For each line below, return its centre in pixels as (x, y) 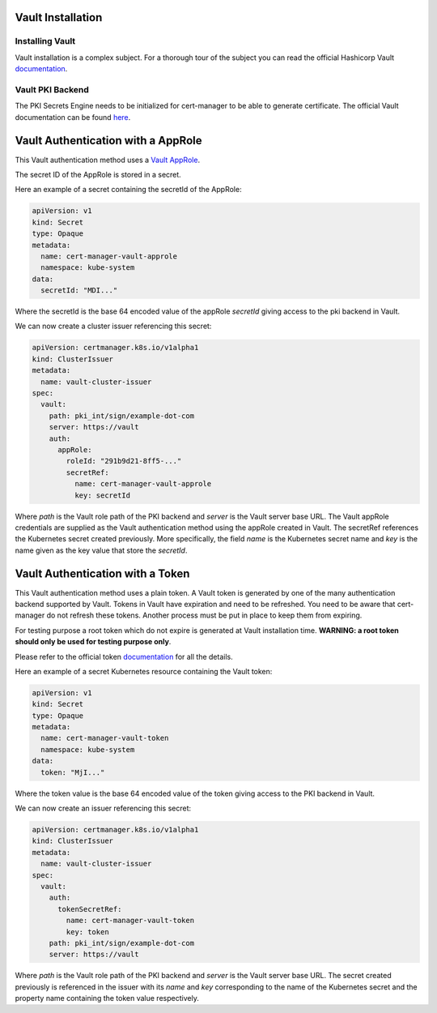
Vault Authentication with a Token (102, 573)
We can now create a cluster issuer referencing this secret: (113, 326)
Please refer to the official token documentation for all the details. (124, 656)
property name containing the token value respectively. (107, 998)
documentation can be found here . (73, 117)
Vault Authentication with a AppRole (108, 141)
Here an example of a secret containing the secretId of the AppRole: (128, 190)
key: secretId (102, 495)
